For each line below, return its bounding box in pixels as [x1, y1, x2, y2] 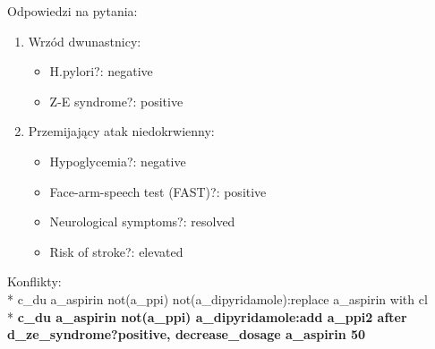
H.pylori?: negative [49, 62, 153, 81]
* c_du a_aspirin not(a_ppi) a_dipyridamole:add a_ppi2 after [7, 307, 407, 326]
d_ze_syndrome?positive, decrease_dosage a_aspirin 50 [7, 325, 366, 344]
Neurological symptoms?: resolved [49, 212, 235, 231]
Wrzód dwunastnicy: [28, 31, 141, 50]
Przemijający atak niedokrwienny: [28, 122, 215, 140]
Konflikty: [7, 272, 62, 291]
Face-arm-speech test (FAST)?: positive [49, 182, 267, 200]
